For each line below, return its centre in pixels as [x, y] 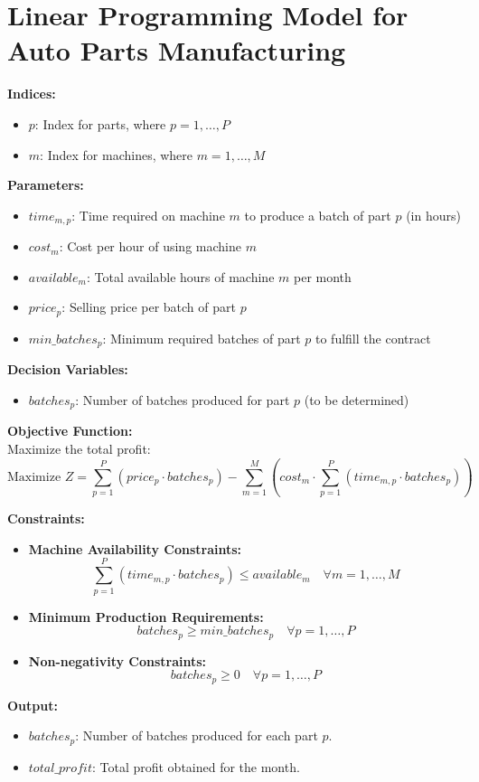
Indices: [32, 94]
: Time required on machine [148, 215]
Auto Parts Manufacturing [177, 50]
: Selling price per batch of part [149, 307]
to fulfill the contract [373, 338]
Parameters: [46, 185]
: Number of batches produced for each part [197, 735]
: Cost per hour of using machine [150, 246]
